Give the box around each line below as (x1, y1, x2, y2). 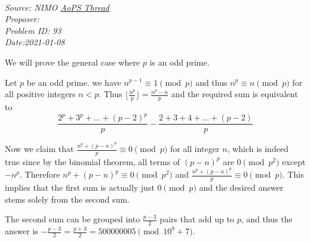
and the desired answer (199, 181, 284, 194)
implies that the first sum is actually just (5, 181, 155, 194)
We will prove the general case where (5, 55, 140, 68)
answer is (5, 225, 38, 237)
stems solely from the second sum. (5, 193, 130, 205)
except (282, 155, 306, 167)
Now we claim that (5, 142, 74, 155)
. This (282, 168, 304, 181)
